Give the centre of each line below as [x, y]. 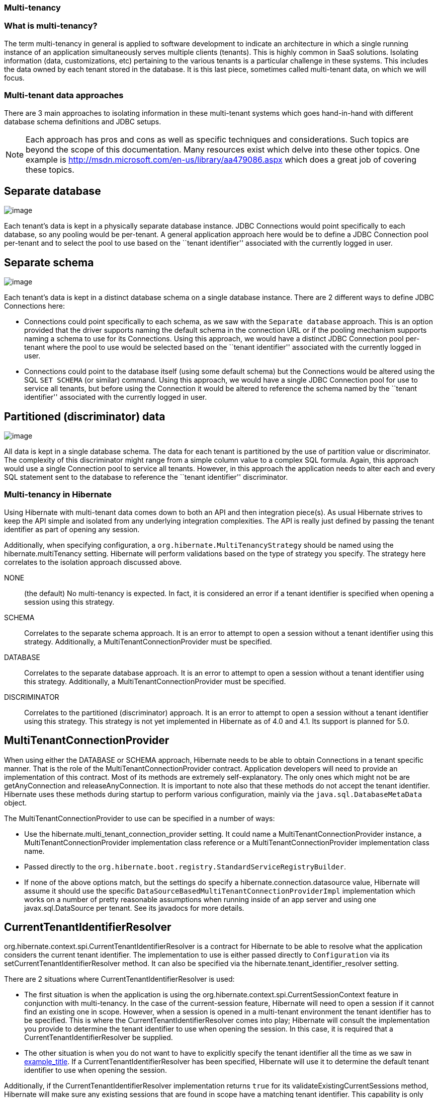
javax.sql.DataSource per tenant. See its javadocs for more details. [134, 908]
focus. [14, 78]
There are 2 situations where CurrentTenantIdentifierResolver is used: [119, 979]
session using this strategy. [69, 602]
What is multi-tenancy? [51, 26]
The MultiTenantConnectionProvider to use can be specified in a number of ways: [140, 818]
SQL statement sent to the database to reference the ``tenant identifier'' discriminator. [146, 477]
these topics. [50, 169]
